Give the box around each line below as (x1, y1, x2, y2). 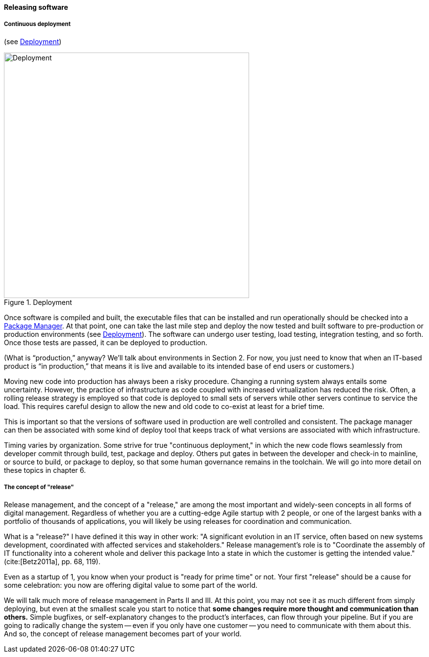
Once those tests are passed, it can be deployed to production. (4, 338, 207, 347)
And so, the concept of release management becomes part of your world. (4, 629, 242, 638)
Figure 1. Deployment (4, 298, 72, 306)
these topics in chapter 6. (4, 465, 86, 474)
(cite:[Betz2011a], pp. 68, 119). (4, 557, 101, 566)
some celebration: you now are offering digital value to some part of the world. (4, 580, 258, 589)
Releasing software (4, 3, 68, 11)
